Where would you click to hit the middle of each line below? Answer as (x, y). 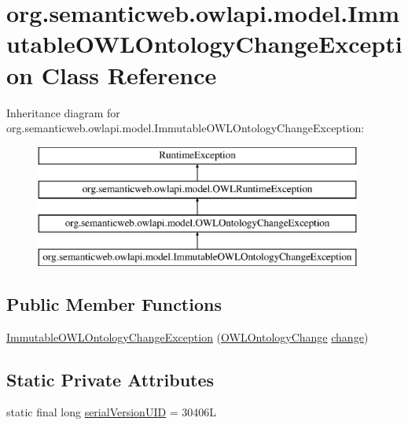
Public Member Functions (114, 303)
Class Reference (129, 74)
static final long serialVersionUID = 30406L (112, 412)
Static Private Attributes (110, 379)
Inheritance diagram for (63, 112)
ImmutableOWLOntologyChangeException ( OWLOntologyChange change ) (187, 336)
